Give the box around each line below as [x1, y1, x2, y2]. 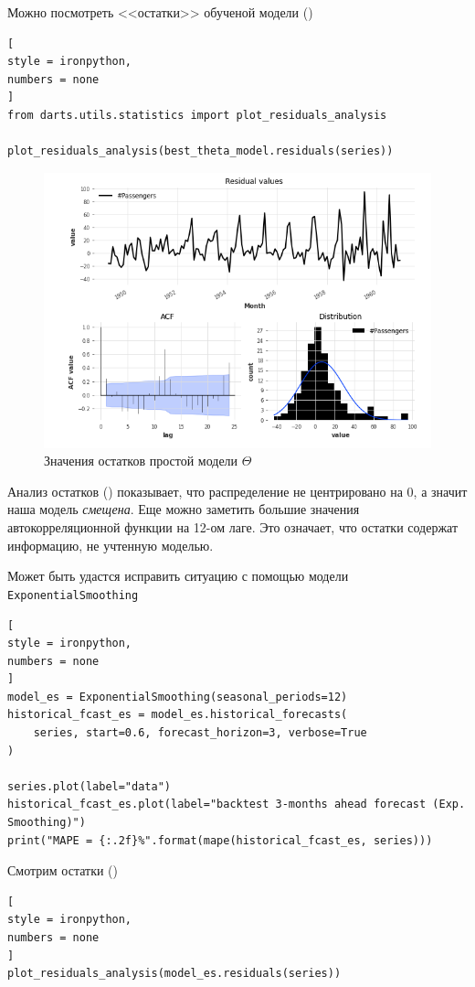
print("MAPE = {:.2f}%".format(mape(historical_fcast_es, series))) [7, 833, 433, 847]
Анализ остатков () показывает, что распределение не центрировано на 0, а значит [7, 481, 468, 500]
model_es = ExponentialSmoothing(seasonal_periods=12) [7, 690, 348, 703]
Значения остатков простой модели [44, 451, 238, 470]
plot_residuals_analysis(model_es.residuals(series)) [7, 967, 342, 981]
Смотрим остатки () [7, 861, 118, 880]
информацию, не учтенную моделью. [7, 535, 214, 554]
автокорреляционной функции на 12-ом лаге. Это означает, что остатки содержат [7, 518, 459, 537]
